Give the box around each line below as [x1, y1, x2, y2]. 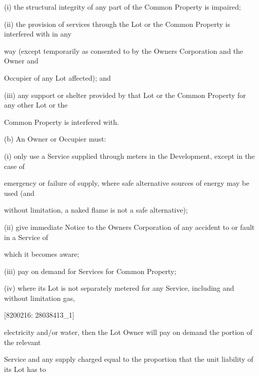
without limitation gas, [4, 292, 75, 303]
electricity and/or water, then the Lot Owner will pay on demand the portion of [4, 327, 252, 337]
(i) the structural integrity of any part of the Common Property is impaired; [4, 2, 241, 12]
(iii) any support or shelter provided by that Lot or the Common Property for [4, 89, 246, 100]
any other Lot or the [4, 99, 68, 110]
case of [4, 160, 25, 171]
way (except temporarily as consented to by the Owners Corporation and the [4, 45, 243, 56]
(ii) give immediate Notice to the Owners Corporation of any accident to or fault [4, 221, 255, 232]
